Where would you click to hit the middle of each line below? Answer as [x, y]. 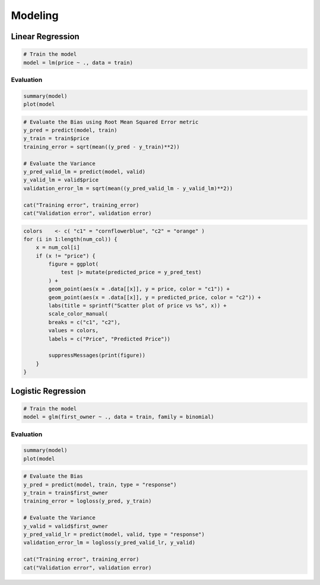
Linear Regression [45, 36]
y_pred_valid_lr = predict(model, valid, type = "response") [114, 534]
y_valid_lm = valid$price [61, 180]
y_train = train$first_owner [66, 493]
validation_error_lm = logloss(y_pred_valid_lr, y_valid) [109, 543]
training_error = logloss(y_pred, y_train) [88, 501]
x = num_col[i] [58, 247]
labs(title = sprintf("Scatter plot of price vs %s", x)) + [137, 306]
